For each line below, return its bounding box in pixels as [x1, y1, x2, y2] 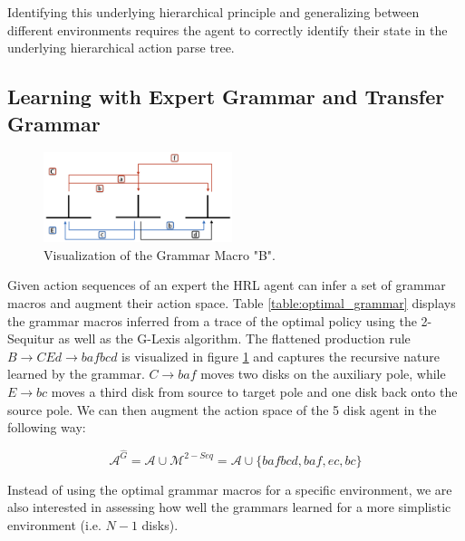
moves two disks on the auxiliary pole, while [200, 364, 446, 383]
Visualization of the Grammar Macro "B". [44, 245, 276, 264]
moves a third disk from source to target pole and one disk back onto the [51, 382, 458, 401]
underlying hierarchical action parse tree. [7, 38, 235, 57]
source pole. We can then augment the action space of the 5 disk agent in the [7, 400, 437, 419]
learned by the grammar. [7, 364, 145, 383]
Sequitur [7, 329, 54, 348]
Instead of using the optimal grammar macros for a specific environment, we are [7, 479, 452, 498]
